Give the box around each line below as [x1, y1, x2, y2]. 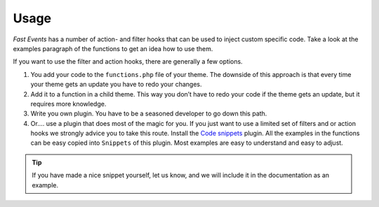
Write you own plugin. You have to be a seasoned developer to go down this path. [30, 109, 267, 118]
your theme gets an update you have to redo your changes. [30, 80, 203, 89]
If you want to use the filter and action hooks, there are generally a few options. [13, 57, 243, 66]
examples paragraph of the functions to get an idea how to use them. [13, 44, 213, 52]
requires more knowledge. [30, 99, 107, 108]
